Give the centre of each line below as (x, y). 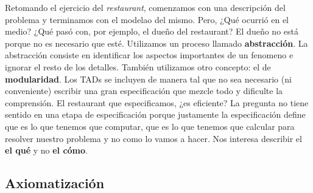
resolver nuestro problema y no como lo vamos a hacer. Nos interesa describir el (153, 138)
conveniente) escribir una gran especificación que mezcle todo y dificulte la (144, 91)
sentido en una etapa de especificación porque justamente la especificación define (155, 114)
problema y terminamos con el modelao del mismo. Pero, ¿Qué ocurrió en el (147, 19)
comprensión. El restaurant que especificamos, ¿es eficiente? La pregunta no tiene (157, 102)
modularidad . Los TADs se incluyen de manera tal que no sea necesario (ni (148, 79)
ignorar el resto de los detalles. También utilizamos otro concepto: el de (138, 66)
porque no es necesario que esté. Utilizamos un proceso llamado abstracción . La (156, 43)
